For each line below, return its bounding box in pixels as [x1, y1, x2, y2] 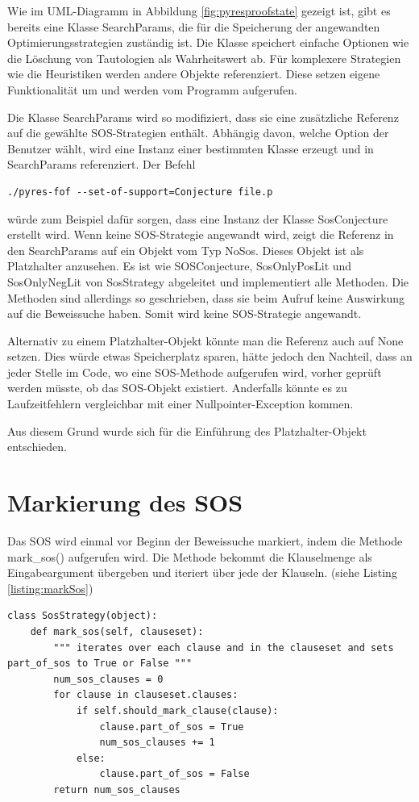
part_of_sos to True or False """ [7, 658, 193, 670]
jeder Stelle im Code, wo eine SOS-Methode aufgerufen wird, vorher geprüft [7, 363, 382, 380]
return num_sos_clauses [53, 783, 180, 796]
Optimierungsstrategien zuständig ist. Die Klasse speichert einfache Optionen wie [7, 34, 409, 51]
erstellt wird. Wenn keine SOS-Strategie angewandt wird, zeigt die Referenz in [7, 226, 394, 243]
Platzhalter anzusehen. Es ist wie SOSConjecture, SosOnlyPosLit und [7, 257, 352, 274]
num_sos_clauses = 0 [53, 673, 164, 685]
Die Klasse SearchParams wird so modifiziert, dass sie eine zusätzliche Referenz [7, 108, 399, 125]
